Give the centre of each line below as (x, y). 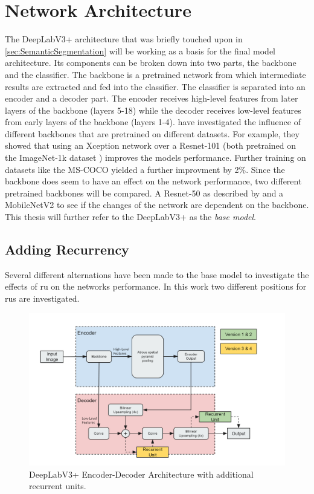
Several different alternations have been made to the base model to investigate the (157, 274)
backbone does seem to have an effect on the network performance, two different (153, 181)
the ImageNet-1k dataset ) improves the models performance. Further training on (155, 158)
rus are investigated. (42, 298)
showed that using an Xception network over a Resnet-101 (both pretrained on (151, 145)
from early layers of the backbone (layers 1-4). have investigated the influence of (153, 122)
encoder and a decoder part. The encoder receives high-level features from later (152, 98)
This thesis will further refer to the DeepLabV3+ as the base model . (130, 217)
